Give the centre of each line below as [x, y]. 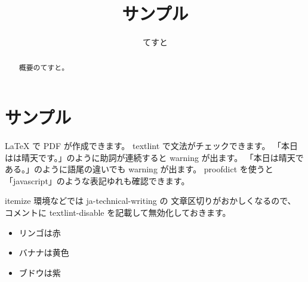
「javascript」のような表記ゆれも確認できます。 [97, 180]
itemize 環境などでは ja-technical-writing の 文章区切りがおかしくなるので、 [150, 201]
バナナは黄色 [44, 252]
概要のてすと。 [44, 67]
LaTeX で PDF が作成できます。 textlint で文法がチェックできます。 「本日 [152, 146]
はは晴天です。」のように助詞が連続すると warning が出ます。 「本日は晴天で [154, 157]
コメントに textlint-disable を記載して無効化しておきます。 [118, 213]
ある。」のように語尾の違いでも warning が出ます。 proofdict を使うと [139, 169]
